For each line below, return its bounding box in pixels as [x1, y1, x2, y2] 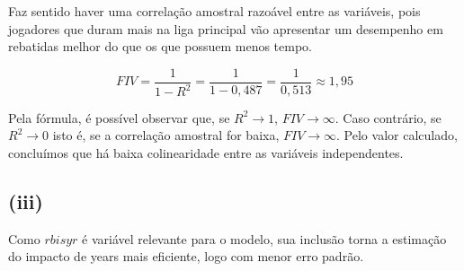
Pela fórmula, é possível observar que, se [8, 108, 230, 127]
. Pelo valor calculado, [336, 126, 458, 144]
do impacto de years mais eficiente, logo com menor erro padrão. [8, 247, 364, 266]
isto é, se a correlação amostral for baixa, [52, 126, 280, 144]
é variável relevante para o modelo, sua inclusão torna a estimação [82, 229, 447, 248]
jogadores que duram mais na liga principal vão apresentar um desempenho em [8, 19, 443, 38]
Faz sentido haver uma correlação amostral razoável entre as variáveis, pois [8, 2, 421, 20]
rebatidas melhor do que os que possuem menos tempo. [8, 37, 312, 56]
